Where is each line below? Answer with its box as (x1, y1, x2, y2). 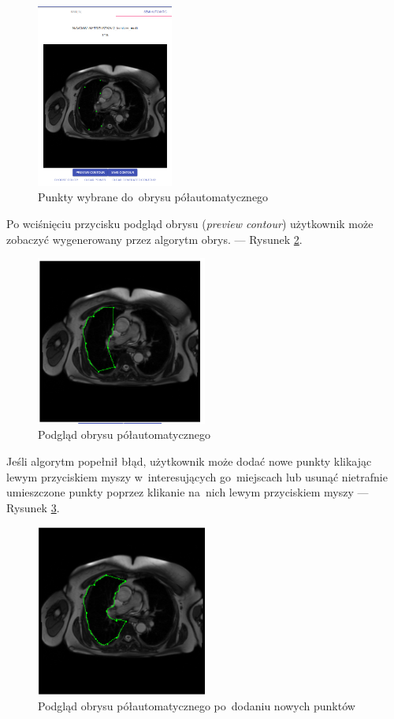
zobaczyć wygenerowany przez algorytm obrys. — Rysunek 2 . (6, 230, 303, 247)
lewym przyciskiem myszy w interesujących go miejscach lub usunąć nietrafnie (6, 468, 388, 485)
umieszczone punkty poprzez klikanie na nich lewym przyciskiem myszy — (6, 484, 369, 500)
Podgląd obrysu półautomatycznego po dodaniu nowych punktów (38, 697, 355, 713)
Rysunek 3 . (6, 499, 60, 515)
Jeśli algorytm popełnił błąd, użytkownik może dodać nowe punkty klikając (6, 452, 372, 469)
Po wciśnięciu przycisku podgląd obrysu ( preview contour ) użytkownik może (6, 215, 374, 231)
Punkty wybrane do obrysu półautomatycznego (38, 189, 269, 205)
